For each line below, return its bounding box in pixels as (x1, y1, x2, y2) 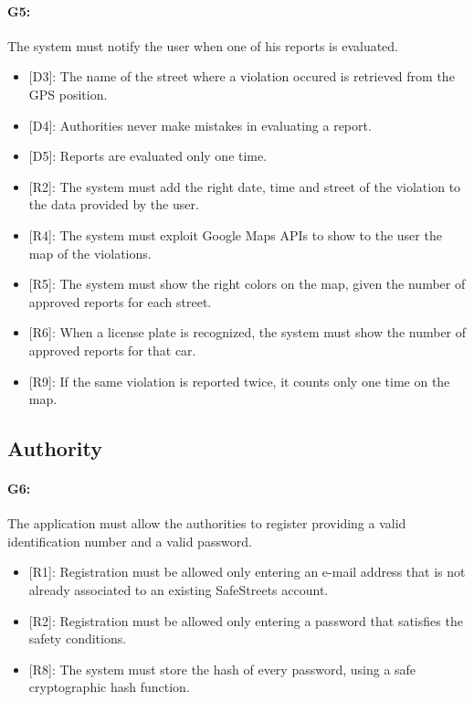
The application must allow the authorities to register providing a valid (7, 514, 406, 533)
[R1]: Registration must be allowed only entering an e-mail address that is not (28, 562, 466, 581)
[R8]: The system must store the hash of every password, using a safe (28, 659, 416, 678)
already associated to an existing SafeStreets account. (28, 580, 329, 600)
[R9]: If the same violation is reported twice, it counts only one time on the (28, 371, 450, 390)
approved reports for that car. (28, 340, 196, 359)
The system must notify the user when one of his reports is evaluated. (7, 36, 399, 55)
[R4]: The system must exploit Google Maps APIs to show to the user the (28, 225, 442, 244)
